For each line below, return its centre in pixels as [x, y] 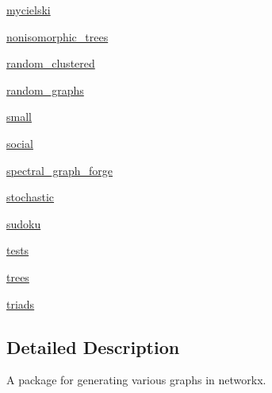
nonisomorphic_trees [57, 36]
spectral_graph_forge [59, 170]
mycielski [29, 10]
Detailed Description [93, 346]
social [20, 143]
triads [21, 304]
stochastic [31, 197]
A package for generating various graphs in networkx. [136, 380]
